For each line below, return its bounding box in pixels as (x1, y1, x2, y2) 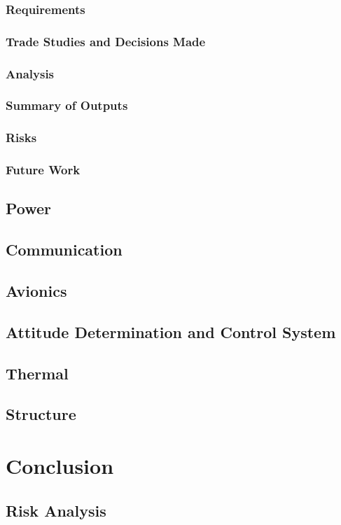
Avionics (6, 280, 67, 302)
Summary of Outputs (6, 97, 128, 114)
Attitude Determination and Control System (6, 321, 336, 342)
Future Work (6, 161, 81, 178)
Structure (6, 403, 76, 425)
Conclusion (6, 451, 114, 479)
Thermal (6, 362, 69, 384)
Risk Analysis (6, 499, 106, 521)
